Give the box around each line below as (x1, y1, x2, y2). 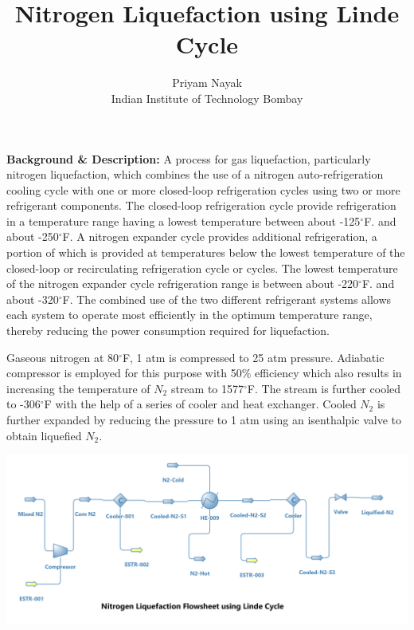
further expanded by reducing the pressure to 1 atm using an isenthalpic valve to (6, 411, 401, 427)
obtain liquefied (6, 427, 82, 443)
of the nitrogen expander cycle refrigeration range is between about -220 (6, 275, 359, 292)
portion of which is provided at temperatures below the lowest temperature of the (6, 244, 405, 261)
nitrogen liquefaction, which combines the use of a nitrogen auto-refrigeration (6, 166, 384, 183)
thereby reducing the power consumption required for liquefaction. (6, 322, 330, 339)
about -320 (6, 290, 59, 307)
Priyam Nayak (172, 74, 242, 91)
